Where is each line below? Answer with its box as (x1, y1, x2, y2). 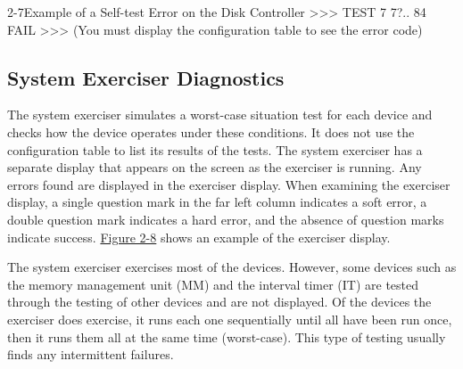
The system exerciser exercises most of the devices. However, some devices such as (7, 258, 457, 276)
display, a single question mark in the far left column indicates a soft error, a (7, 193, 427, 211)
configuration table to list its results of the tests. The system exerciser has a (7, 140, 423, 159)
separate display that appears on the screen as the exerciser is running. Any (7, 158, 422, 176)
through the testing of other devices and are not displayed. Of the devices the (7, 292, 432, 311)
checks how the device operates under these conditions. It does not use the (7, 122, 415, 141)
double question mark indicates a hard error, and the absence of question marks (7, 209, 444, 228)
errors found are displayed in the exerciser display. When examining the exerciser (7, 175, 451, 193)
